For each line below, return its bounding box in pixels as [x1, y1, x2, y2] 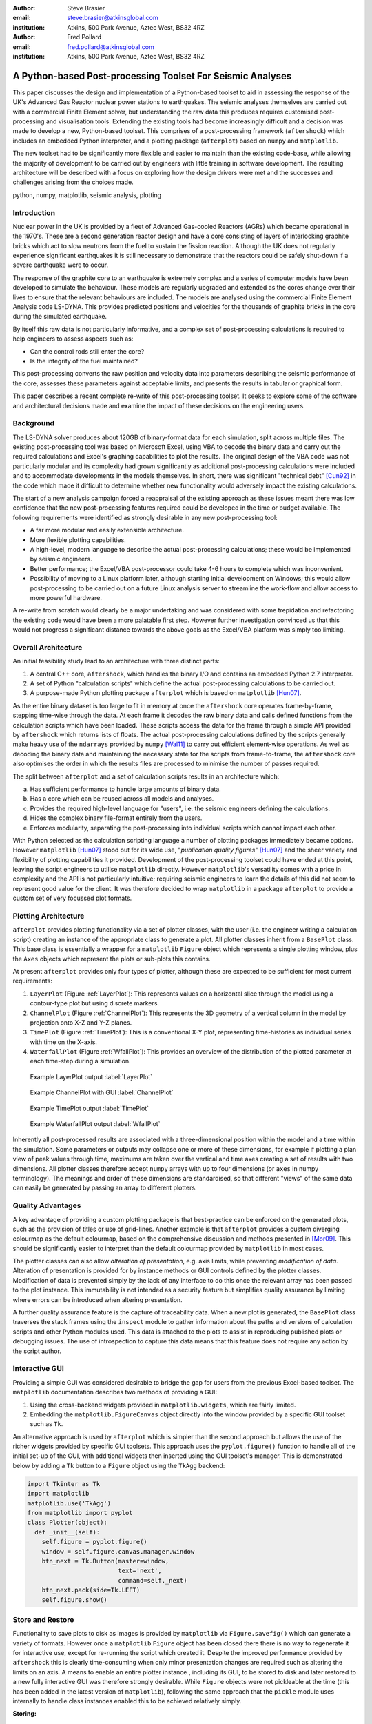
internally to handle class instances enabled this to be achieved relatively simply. [12, 1696, 242, 1705]
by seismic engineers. [30, 555, 92, 563]
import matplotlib [27, 1490, 90, 1498]
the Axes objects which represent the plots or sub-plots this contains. [12, 954, 211, 963]
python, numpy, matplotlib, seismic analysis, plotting [12, 190, 162, 199]
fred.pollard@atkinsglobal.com [67, 42, 154, 51]
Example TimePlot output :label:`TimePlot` [30, 1104, 149, 1112]
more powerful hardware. [30, 593, 103, 601]
